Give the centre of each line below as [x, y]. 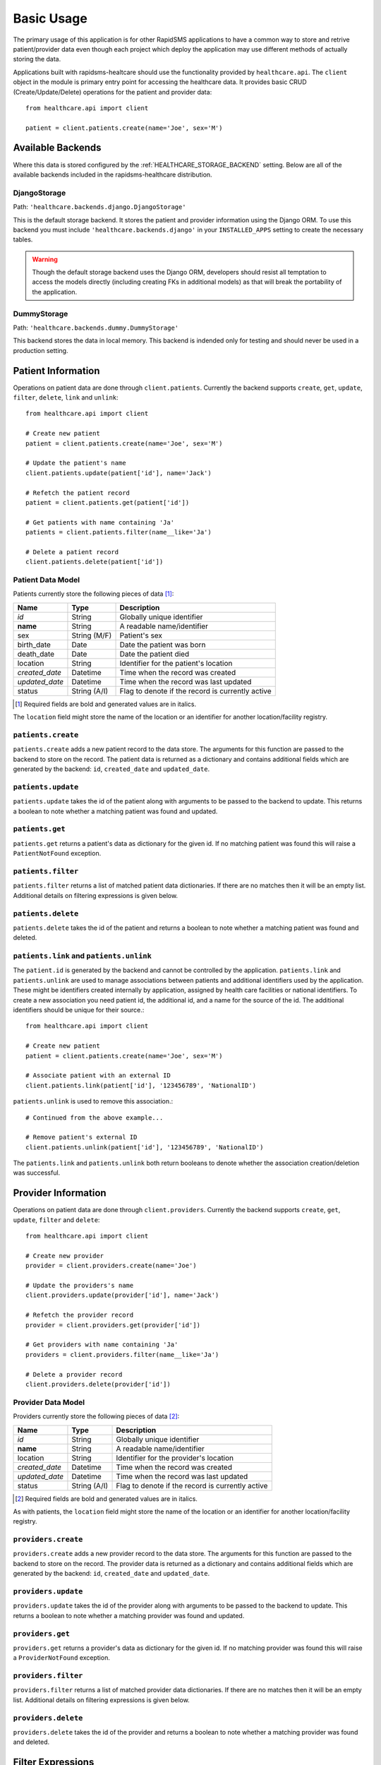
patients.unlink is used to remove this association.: [93, 1101]
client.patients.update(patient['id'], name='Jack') [119, 473]
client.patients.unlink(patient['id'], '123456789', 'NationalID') [145, 1147]
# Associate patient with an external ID [98, 1076]
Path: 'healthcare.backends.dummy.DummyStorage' [96, 328]
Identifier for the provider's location [175, 1458]
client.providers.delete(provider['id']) [98, 1384]
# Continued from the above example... [95, 1118]
